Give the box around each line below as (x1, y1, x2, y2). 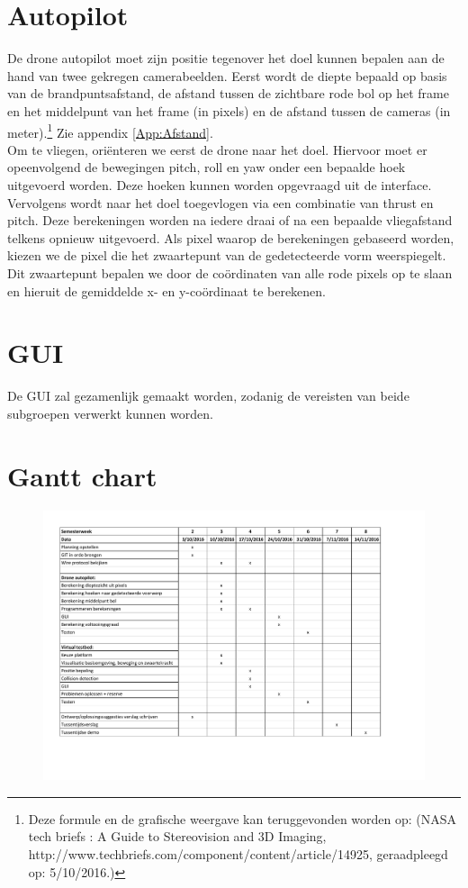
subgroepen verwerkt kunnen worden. (7, 403, 213, 422)
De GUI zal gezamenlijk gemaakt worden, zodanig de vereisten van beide (7, 386, 409, 405)
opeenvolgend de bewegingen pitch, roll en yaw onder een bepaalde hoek (7, 158, 406, 177)
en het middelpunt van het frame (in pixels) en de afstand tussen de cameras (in (7, 101, 451, 120)
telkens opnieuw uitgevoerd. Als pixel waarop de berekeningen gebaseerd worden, (7, 228, 454, 247)
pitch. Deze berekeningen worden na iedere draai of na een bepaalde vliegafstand (7, 211, 453, 230)
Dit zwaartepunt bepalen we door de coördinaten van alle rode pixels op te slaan (7, 263, 453, 282)
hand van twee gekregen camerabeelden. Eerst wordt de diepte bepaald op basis (7, 66, 447, 85)
